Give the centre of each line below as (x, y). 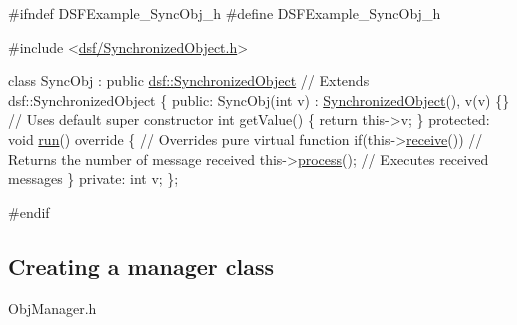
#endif (29, 211)
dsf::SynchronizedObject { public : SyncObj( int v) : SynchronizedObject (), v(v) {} (259, 99)
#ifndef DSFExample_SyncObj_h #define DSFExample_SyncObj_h (224, 13)
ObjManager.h (52, 307)
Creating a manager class (141, 265)
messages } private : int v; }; (93, 178)
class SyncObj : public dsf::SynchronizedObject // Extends (189, 80)
